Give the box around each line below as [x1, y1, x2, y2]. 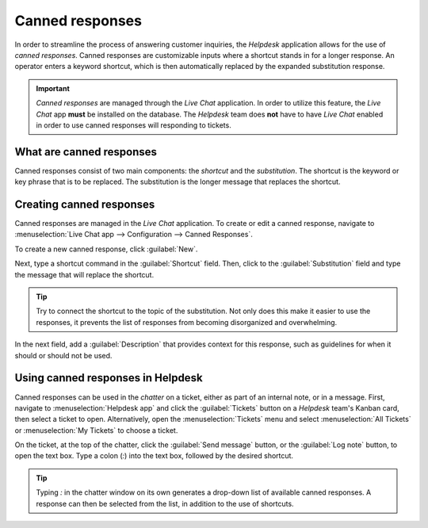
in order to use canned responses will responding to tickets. [36, 120, 231, 130]
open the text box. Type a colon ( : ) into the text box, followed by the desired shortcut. [14, 451, 293, 461]
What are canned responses [14, 145, 158, 159]
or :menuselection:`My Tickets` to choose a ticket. [14, 425, 178, 435]
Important [36, 83, 71, 93]
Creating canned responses [14, 198, 155, 211]
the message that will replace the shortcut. [14, 270, 155, 279]
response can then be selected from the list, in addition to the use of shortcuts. [36, 499, 294, 508]
